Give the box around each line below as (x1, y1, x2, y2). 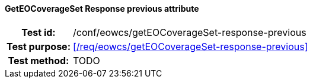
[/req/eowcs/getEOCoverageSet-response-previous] (72, 40, 308, 52)
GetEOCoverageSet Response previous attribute (5, 4, 199, 14)
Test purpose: (7, 40, 71, 52)
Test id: (21, 26, 56, 38)
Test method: (8, 54, 69, 67)
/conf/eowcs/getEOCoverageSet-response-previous (72, 26, 306, 38)
